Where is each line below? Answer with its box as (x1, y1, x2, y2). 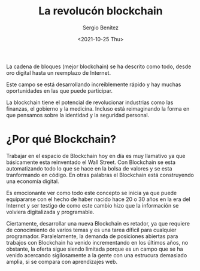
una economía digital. (6, 178, 59, 185)
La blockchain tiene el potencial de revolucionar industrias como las (6, 99, 174, 106)
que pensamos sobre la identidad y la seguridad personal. (6, 111, 150, 118)
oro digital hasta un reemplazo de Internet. (6, 69, 111, 76)
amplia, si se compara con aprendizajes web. (6, 258, 118, 265)
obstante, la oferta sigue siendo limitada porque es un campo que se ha (6, 245, 184, 252)
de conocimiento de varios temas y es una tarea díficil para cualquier (6, 226, 177, 233)
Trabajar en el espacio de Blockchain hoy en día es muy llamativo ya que (6, 152, 186, 159)
